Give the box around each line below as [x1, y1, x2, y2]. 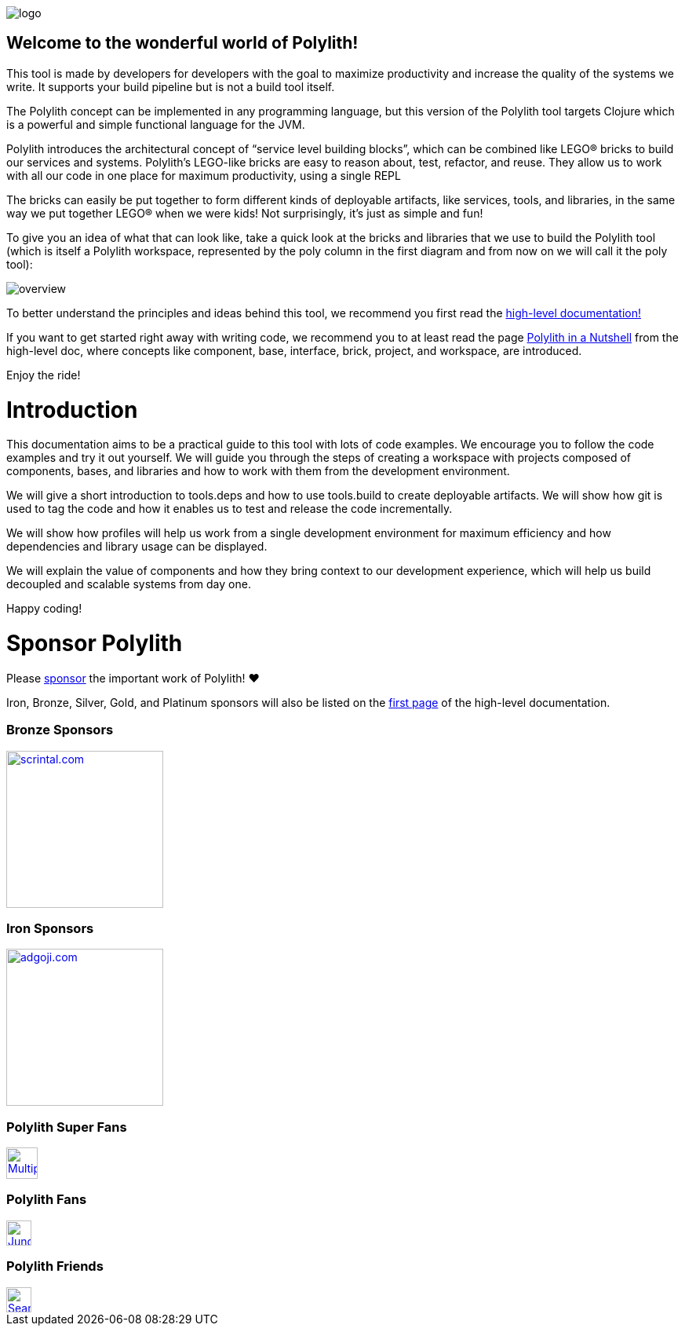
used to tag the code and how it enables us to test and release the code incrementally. [6, 502, 453, 516]
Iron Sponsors [6, 920, 94, 936]
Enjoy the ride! [6, 368, 81, 382]
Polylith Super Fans [6, 1118, 127, 1135]
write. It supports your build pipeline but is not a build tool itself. [6, 79, 335, 93]
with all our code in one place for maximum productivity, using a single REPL [6, 168, 401, 182]
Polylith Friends [6, 1258, 104, 1275]
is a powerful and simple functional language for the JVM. [6, 117, 305, 131]
